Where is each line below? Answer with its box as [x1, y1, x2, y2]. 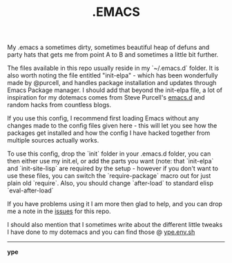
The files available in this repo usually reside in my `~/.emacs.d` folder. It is [7, 64, 220, 73]
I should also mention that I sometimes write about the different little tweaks [7, 221, 223, 229]
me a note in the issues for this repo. [7, 207, 112, 215]
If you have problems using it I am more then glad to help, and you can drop [7, 200, 223, 208]
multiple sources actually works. [7, 136, 99, 145]
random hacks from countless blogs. [7, 101, 112, 109]
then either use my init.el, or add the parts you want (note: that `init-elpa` [7, 157, 214, 165]
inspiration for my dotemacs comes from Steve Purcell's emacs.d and [7, 93, 205, 102]
